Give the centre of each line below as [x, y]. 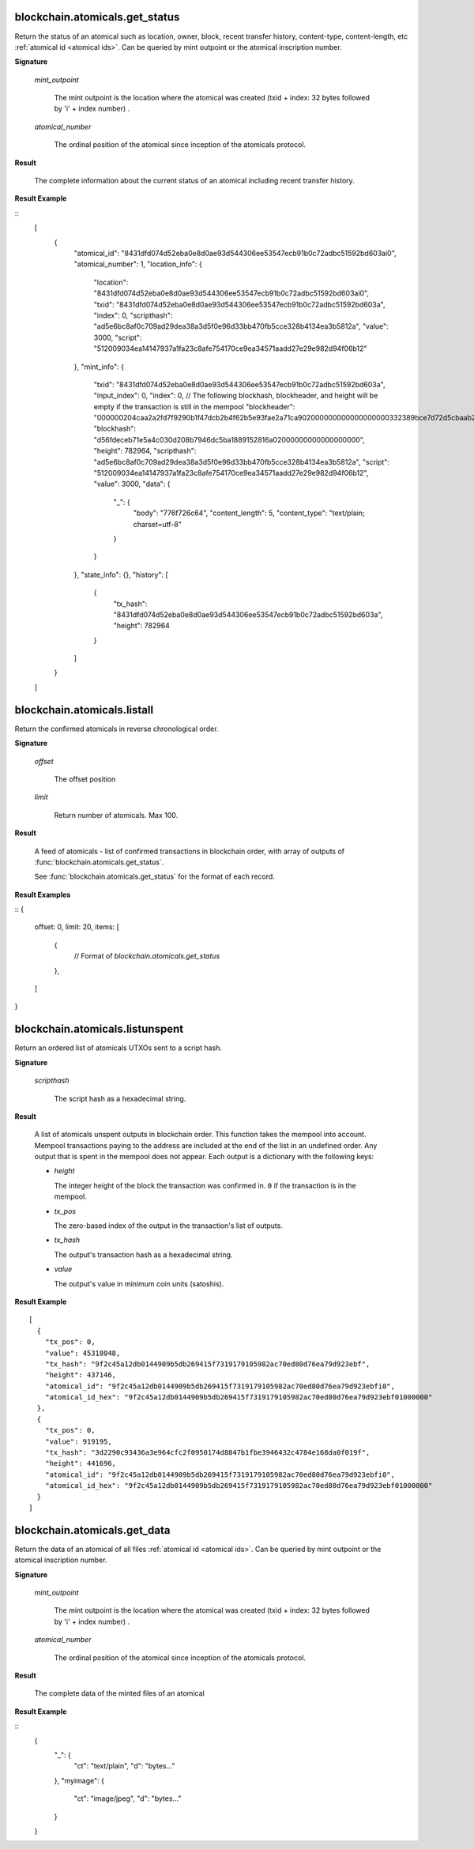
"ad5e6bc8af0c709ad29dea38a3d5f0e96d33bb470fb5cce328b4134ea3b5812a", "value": [241, 326]
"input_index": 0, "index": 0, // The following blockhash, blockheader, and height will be [236, 396]
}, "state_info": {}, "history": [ [121, 574]
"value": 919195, [78, 1441]
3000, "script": [118, 337]
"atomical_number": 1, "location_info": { [138, 264]
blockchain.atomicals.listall [84, 710]
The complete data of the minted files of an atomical [119, 1693]
